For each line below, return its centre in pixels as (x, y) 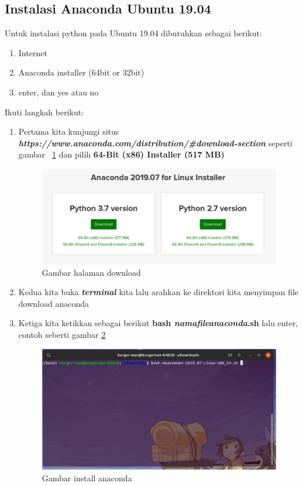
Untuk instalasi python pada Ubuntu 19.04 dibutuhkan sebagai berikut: (133, 33)
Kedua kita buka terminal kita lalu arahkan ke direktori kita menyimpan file (159, 292)
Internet (33, 52)
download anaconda (54, 303)
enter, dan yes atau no (58, 92)
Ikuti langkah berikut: (44, 112)
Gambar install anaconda (87, 478)
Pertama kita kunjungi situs (69, 131)
